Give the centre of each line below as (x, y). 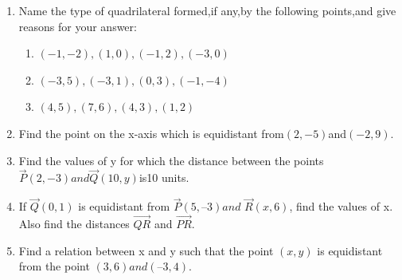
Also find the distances (74, 223)
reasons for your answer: (78, 26)
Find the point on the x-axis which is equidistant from (151, 133)
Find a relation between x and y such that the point (146, 250)
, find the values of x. (341, 206)
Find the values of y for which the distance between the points (171, 160)
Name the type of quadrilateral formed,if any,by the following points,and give (207, 10)
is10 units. (164, 177)
